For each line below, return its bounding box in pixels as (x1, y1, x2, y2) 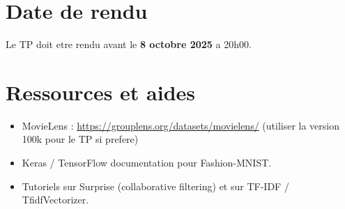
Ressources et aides (6, 77, 196, 106)
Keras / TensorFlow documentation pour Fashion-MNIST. (22, 155, 272, 170)
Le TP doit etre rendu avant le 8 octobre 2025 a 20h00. (6, 37, 252, 52)
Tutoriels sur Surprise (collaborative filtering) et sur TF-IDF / (22, 178, 289, 193)
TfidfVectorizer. (22, 192, 89, 207)
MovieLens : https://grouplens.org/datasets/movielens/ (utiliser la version (22, 118, 340, 132)
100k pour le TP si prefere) (22, 132, 139, 146)
